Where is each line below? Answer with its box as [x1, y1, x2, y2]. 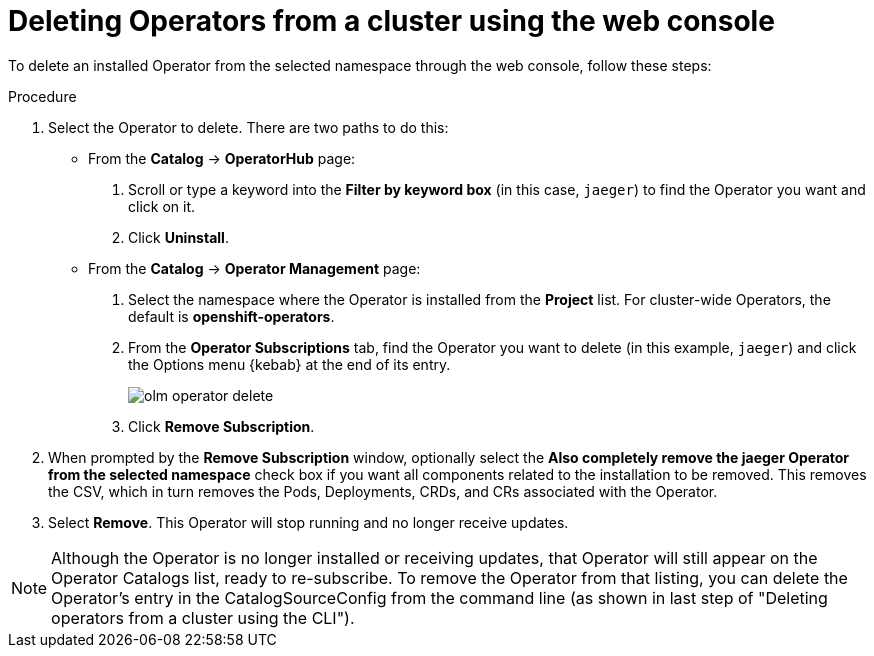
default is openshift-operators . [128, 307, 335, 325]
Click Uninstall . [128, 228, 229, 246]
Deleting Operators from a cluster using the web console [8, 4, 775, 38]
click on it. [128, 197, 196, 215]
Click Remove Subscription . [128, 417, 315, 435]
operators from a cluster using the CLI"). [51, 607, 355, 628]
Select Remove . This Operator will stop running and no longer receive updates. [48, 513, 569, 531]
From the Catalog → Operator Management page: [88, 259, 421, 277]
